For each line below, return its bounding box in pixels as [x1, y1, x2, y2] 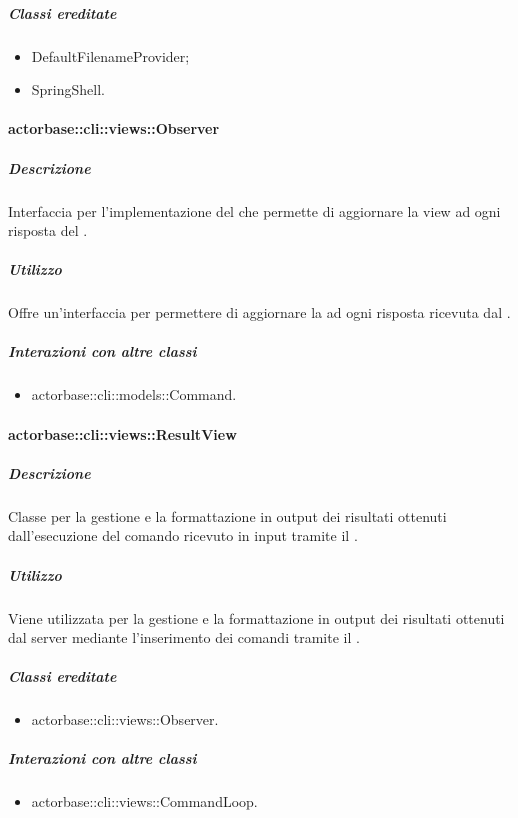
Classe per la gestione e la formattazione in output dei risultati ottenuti [8, 505, 447, 526]
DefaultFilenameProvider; [31, 45, 190, 66]
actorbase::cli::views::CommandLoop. [31, 791, 258, 812]
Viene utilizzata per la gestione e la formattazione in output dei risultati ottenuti [8, 607, 505, 628]
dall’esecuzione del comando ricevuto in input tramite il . [8, 525, 358, 546]
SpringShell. [31, 79, 105, 100]
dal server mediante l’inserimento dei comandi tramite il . [8, 627, 360, 648]
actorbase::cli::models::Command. [31, 384, 237, 405]
